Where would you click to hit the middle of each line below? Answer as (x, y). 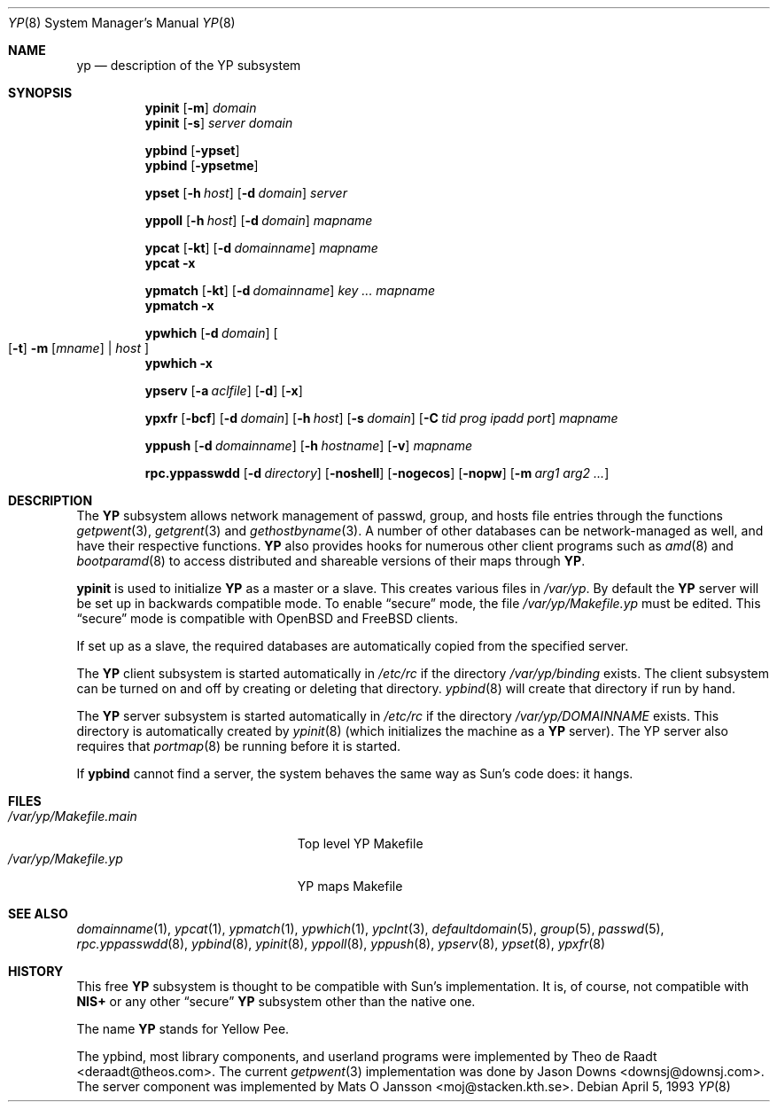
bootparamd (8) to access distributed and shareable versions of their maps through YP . (331, 561)
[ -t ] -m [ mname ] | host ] (79, 348)
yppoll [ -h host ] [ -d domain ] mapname (259, 220)
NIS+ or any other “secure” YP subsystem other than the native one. (276, 1001)
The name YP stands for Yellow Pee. (183, 1029)
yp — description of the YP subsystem (189, 65)
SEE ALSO (38, 914)
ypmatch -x (179, 305)
